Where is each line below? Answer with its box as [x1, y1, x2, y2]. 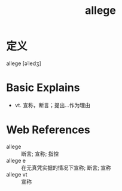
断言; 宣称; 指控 [21, 150, 59, 157]
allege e [6, 157, 26, 164]
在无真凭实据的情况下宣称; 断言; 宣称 [21, 164, 112, 171]
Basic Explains [6, 81, 80, 95]
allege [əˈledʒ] [6, 60, 42, 67]
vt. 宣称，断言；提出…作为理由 [14, 101, 91, 108]
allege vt [6, 171, 28, 178]
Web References [6, 123, 91, 137]
